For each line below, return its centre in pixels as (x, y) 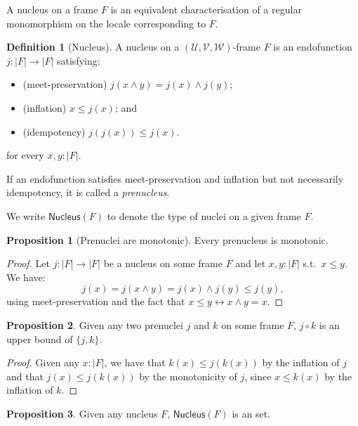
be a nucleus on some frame (163, 263)
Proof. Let (28, 263)
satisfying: (79, 60)
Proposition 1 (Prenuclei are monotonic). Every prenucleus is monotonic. (167, 239)
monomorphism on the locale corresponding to (106, 23)
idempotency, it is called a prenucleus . (88, 192)
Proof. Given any (43, 362)
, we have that (135, 362)
